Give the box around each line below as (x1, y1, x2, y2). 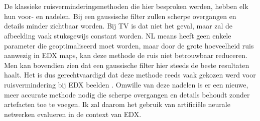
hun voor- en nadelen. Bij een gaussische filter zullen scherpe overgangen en (4, 10, 236, 21)
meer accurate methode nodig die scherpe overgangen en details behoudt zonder (4, 89, 250, 99)
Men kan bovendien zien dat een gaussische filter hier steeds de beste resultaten (4, 59, 249, 70)
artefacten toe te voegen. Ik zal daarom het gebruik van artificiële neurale (4, 99, 230, 109)
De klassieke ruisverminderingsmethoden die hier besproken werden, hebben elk (4, 1, 248, 11)
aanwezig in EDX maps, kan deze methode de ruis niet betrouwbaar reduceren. (4, 50, 247, 60)
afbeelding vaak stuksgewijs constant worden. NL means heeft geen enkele (4, 30, 231, 40)
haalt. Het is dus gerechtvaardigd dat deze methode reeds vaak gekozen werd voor (4, 69, 256, 80)
